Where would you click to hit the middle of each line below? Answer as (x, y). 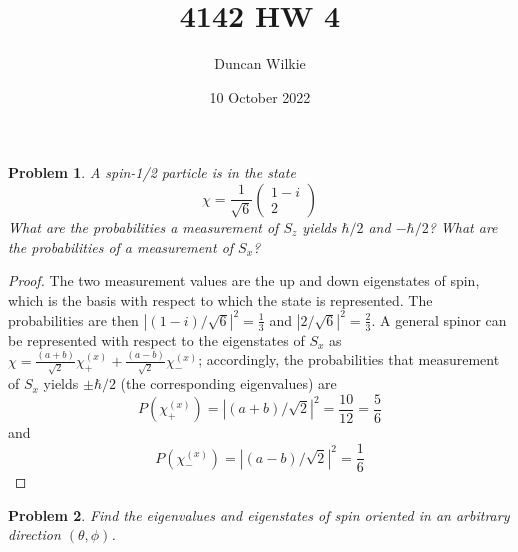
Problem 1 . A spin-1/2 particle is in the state (152, 172)
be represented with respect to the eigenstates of (156, 339)
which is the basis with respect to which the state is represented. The (220, 299)
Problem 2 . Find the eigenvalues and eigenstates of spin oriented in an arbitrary (259, 514)
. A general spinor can (439, 319)
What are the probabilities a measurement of (143, 226)
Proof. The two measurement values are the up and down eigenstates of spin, (244, 280)
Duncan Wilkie (260, 63)
